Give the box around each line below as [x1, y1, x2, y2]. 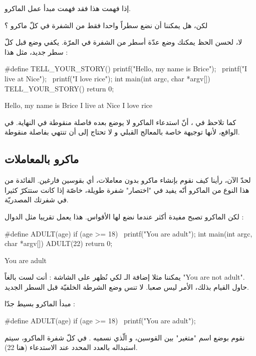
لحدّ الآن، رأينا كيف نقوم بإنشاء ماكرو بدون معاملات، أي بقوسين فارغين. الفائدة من [5, 175, 251, 185]
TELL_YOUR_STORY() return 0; [5, 83, 114, 93]
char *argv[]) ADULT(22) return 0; [5, 238, 113, 249]
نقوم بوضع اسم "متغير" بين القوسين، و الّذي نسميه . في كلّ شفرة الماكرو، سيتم [5, 332, 245, 342]
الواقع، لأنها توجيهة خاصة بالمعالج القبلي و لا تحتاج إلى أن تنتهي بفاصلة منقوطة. [5, 127, 240, 137]
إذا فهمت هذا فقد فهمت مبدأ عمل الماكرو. [5, 3, 131, 13]
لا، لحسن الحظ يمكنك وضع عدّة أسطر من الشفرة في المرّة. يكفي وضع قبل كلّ [5, 37, 242, 47]
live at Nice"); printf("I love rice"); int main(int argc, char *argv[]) [5, 73, 210, 83]
